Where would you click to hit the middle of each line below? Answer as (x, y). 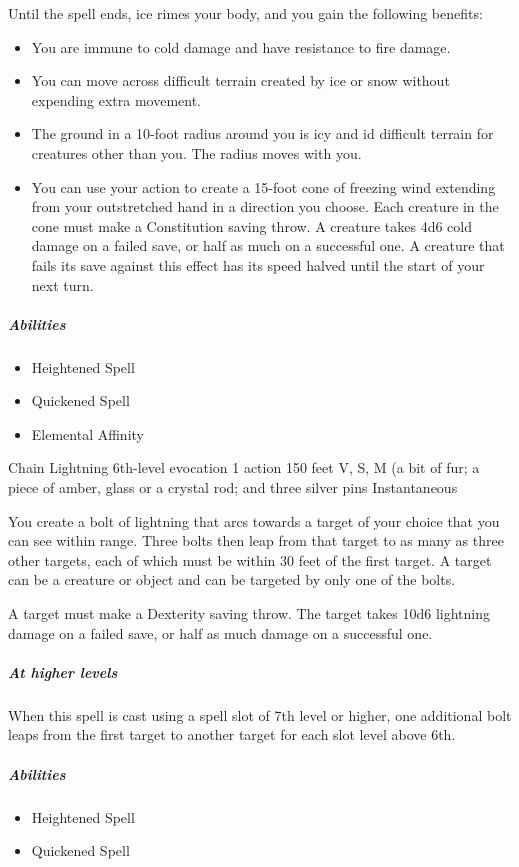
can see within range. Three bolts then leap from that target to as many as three (256, 540)
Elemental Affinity (87, 433)
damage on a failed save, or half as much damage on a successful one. (220, 632)
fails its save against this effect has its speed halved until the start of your (258, 264)
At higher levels (63, 671)
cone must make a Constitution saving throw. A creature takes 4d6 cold (252, 225)
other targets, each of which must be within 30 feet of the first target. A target (250, 559)
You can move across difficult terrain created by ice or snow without (240, 80)
